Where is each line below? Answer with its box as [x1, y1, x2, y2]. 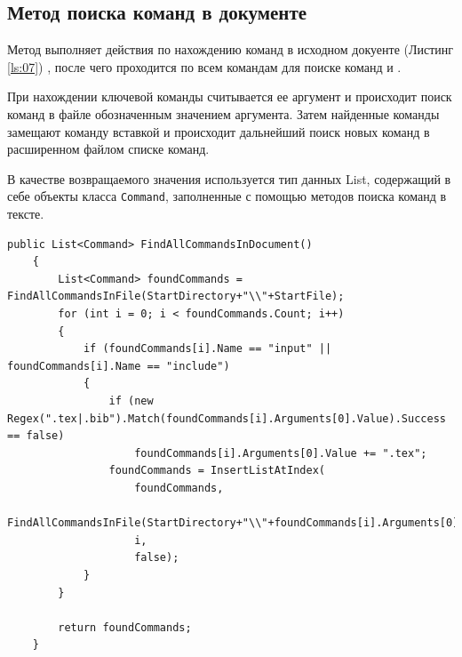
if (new [108, 395, 154, 408]
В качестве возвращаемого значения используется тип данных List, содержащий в [7, 169, 451, 188]
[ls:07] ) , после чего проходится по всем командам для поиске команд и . [7, 57, 402, 76]
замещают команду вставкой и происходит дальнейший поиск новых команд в [7, 122, 430, 140]
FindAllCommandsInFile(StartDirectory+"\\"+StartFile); [7, 290, 345, 303]
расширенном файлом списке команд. [7, 140, 210, 158]
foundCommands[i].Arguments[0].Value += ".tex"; [134, 446, 427, 460]
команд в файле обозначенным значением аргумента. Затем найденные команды [7, 105, 440, 124]
